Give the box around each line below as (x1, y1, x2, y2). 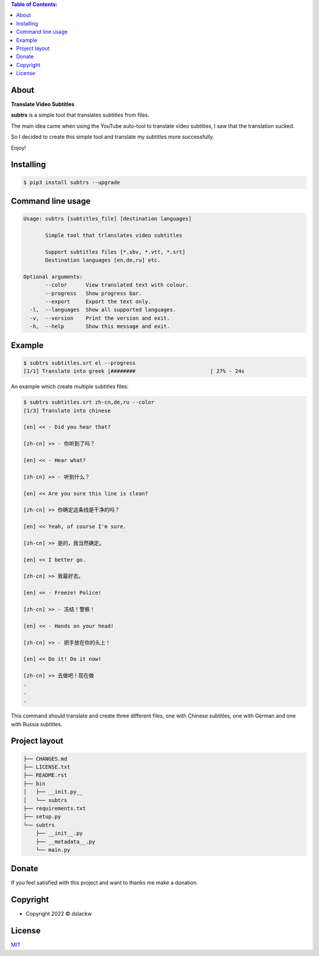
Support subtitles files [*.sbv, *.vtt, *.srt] (45, 249, 185, 255)
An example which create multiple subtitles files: (11, 383, 129, 390)
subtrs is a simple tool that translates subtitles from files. (11, 111, 150, 118)
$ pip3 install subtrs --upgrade (23, 179, 121, 186)
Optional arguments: (23, 273, 83, 280)
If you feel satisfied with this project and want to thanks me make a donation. (11, 879, 198, 886)
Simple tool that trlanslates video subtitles (45, 231, 183, 239)
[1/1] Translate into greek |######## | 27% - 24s (23, 368, 245, 375)
